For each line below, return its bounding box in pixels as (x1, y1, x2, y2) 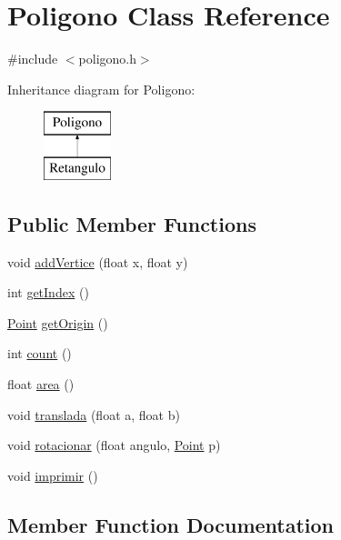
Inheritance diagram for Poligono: (7, 79, 196, 98)
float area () (7, 375, 75, 394)
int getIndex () (7, 283, 89, 302)
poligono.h (78, 49, 136, 68)
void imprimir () (7, 465, 98, 485)
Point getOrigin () (7, 313, 108, 332)
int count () (7, 344, 72, 363)
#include (7, 49, 58, 68)
